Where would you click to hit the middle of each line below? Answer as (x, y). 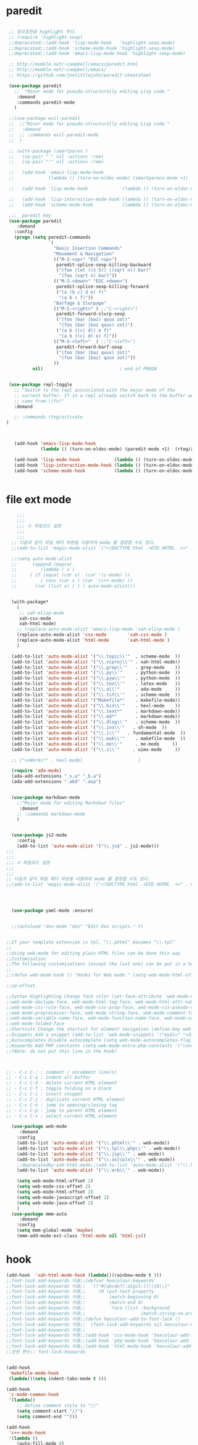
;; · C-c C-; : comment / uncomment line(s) (62, 1072)
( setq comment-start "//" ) (50, 1411)
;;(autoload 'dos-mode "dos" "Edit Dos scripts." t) (77, 926)
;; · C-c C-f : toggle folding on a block (59, 1088)
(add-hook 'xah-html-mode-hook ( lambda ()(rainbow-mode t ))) (84, 1275)
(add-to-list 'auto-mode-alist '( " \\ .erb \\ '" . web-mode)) (91, 1170)
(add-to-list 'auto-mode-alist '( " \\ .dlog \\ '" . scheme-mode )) (96, 722)
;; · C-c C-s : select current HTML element (62, 1116)
